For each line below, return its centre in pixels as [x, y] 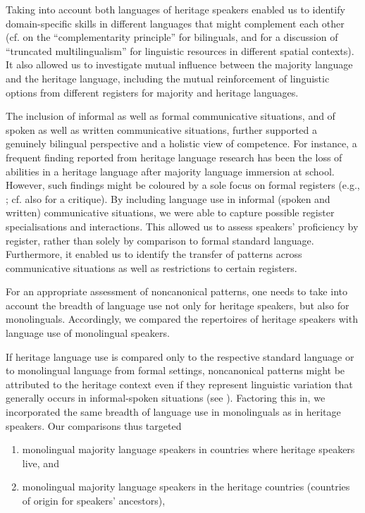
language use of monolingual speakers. [88, 333]
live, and [41, 463]
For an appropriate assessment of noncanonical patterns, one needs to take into [177, 291]
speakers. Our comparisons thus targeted [94, 425]
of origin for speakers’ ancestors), [94, 500]
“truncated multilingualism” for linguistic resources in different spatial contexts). [180, 50]
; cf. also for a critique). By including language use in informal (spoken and [168, 198]
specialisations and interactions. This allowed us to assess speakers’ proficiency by [182, 226]
